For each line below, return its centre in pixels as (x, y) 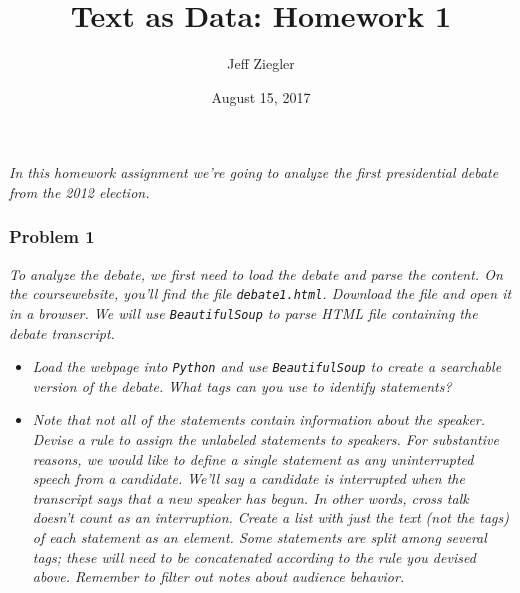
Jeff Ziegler (261, 63)
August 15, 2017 (261, 96)
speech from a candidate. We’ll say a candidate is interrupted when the (248, 478)
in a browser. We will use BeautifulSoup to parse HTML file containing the (243, 312)
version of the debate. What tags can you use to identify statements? (242, 385)
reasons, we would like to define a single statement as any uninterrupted (253, 458)
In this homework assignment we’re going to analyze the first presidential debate (254, 172)
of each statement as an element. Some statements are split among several (259, 537)
